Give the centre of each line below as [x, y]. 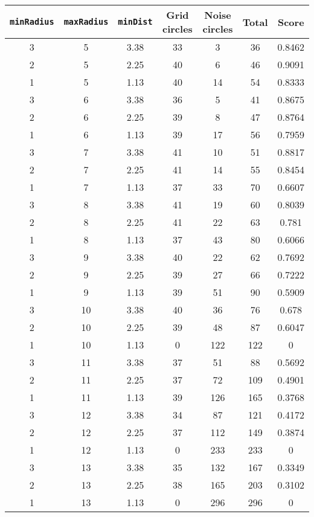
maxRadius [86, 22]
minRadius [32, 22]
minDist [135, 22]
